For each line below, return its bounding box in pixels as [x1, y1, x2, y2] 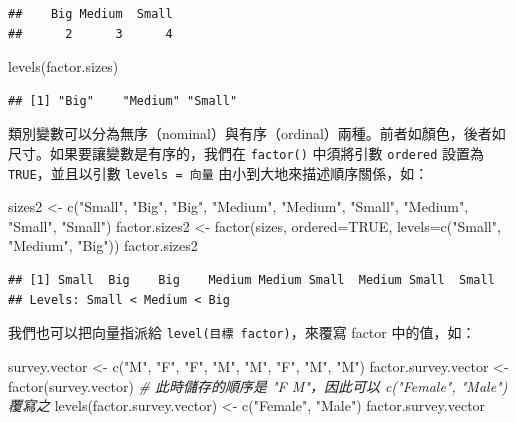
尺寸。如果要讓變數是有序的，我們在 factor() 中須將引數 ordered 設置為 [8, 142, 485, 163]
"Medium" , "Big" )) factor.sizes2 [8, 235, 198, 256]
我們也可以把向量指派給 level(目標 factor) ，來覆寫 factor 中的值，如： [8, 322, 476, 343]
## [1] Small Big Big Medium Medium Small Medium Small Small [8, 273, 495, 288]
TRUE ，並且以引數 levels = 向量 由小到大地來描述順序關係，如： [8, 162, 429, 183]
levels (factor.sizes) [8, 56, 119, 77]
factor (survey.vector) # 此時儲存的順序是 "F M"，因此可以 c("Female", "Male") [8, 375, 508, 396]
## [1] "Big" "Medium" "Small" [8, 93, 238, 108]
